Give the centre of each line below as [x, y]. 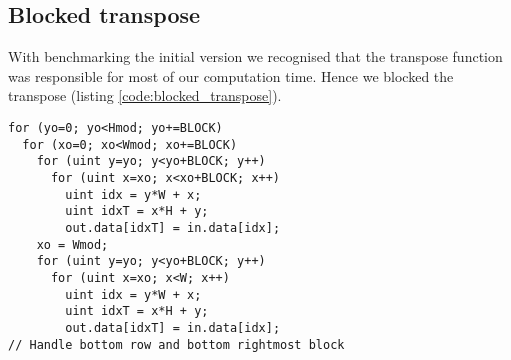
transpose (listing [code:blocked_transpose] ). [145, 95]
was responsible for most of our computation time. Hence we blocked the [231, 75]
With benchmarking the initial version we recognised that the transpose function [255, 56]
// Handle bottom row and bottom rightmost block [176, 344]
